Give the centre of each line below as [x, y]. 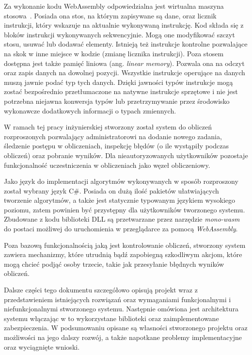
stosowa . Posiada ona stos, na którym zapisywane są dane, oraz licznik [110, 15]
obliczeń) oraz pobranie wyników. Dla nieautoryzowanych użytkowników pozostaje [126, 155]
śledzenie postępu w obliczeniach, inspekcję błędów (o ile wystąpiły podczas [116, 146]
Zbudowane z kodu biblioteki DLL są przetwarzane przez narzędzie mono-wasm [122, 219]
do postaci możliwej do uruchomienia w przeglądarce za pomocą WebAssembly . [121, 229]
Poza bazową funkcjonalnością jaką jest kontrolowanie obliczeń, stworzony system [125, 245]
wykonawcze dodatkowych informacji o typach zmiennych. [90, 110]
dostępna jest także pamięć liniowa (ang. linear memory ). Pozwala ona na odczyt [124, 63]
